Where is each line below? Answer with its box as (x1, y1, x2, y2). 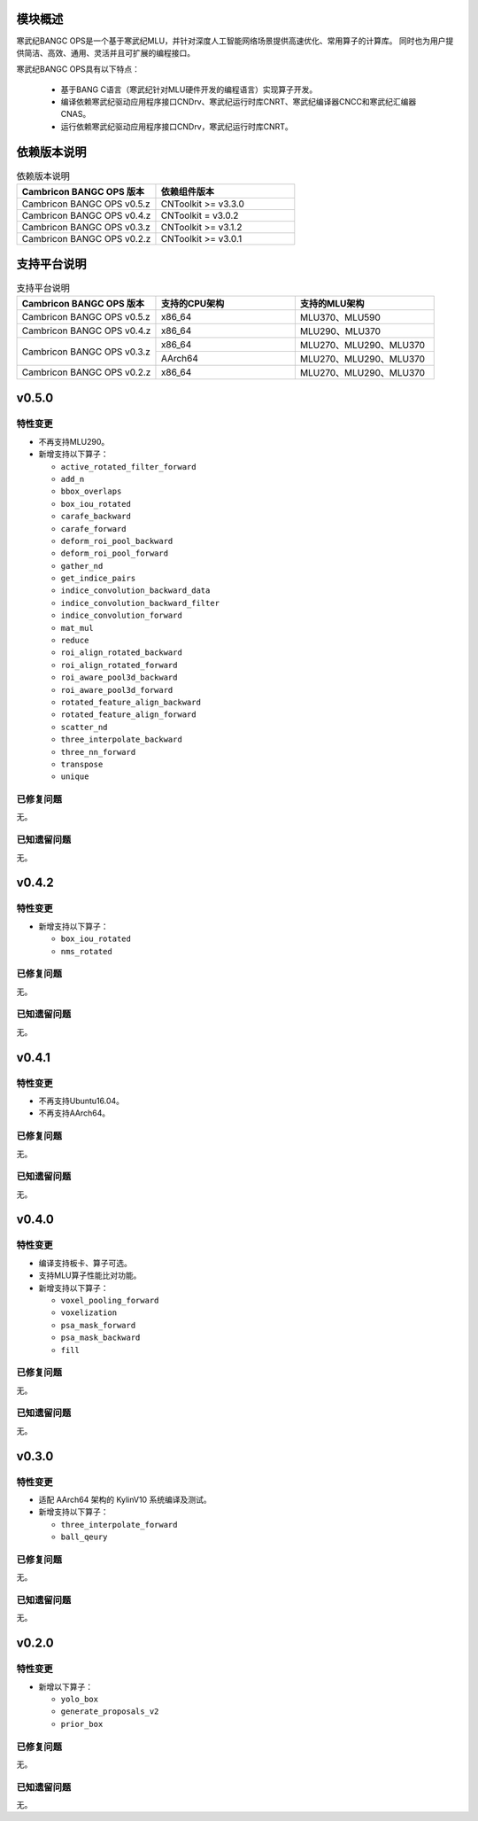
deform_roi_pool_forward (60, 549, 168, 558)
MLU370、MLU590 (299, 311, 381, 323)
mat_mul (60, 623, 95, 633)
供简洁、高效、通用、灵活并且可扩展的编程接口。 (16, 47, 195, 58)
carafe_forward (60, 524, 127, 533)
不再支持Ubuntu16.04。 (38, 1095, 124, 1106)
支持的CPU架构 (160, 298, 225, 310)
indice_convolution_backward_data (60, 586, 211, 595)
